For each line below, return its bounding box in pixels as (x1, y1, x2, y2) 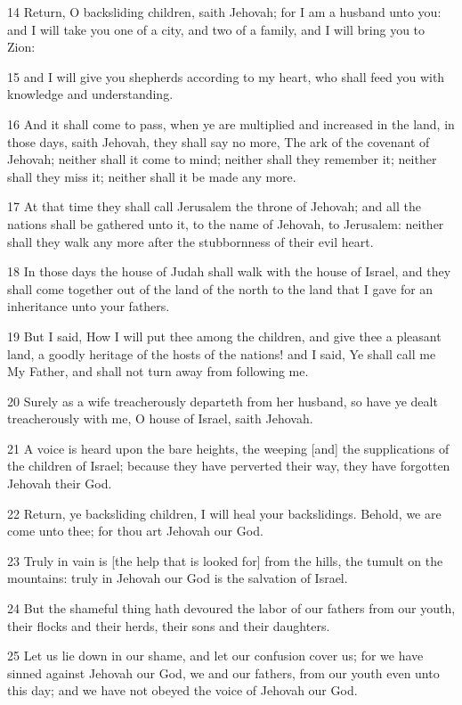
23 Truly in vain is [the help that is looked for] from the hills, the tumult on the (7, 551, 443, 570)
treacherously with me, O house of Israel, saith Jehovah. (7, 409, 313, 428)
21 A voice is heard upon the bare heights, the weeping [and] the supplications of (7, 439, 450, 457)
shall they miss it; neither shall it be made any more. (7, 167, 296, 185)
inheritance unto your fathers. (7, 297, 170, 316)
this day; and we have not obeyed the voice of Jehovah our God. (7, 681, 358, 700)
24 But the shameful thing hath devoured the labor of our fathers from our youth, (7, 599, 456, 618)
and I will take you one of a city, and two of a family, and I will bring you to (7, 20, 426, 38)
